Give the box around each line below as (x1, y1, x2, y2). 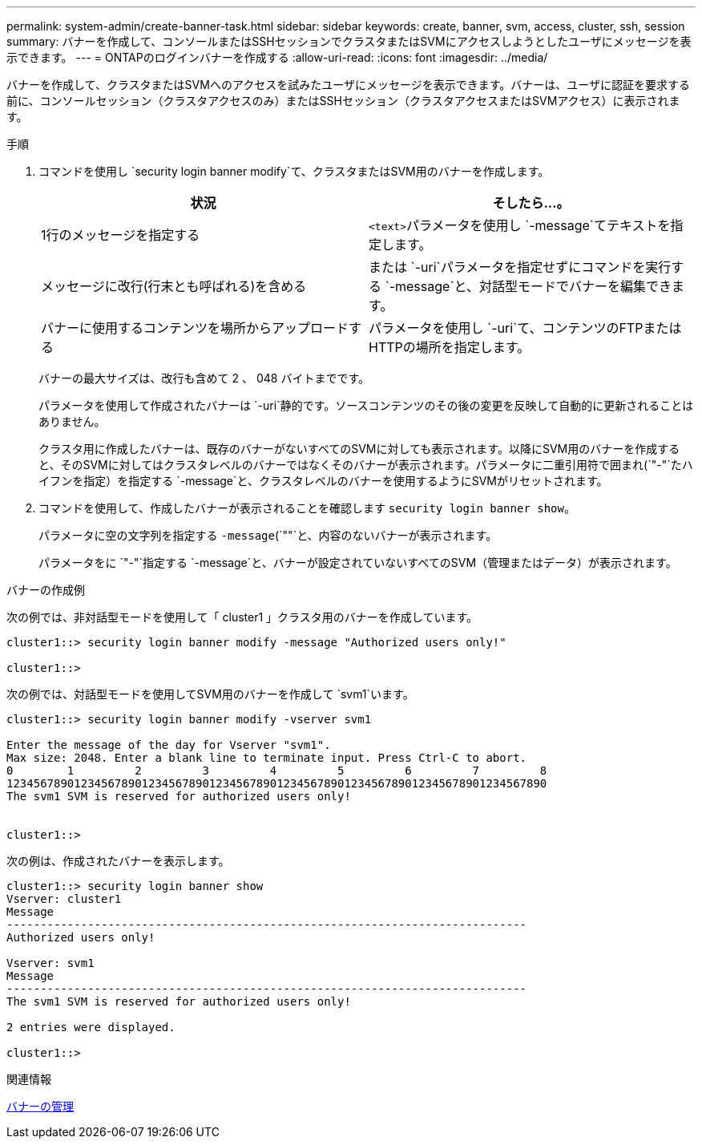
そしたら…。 (492, 195, 570, 211)
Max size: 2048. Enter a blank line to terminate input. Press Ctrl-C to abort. (6, 751, 527, 764)
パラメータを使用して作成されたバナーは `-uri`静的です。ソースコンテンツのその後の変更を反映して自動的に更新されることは (38, 399, 694, 412)
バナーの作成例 (6, 583, 85, 597)
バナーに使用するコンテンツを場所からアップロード (41, 320, 349, 336)
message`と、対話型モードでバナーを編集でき (395, 278, 672, 294)
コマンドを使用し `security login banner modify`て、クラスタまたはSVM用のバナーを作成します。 (38, 164, 550, 178)
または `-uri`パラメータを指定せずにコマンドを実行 (369, 259, 672, 275)
